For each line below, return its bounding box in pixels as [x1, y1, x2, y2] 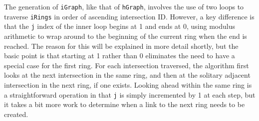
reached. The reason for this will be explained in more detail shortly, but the [4, 40, 239, 51]
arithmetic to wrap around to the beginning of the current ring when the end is [4, 30, 247, 41]
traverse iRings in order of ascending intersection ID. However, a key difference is [4, 11, 255, 21]
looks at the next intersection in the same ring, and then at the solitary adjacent [4, 70, 251, 80]
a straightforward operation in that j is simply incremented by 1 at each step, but [4, 89, 256, 100]
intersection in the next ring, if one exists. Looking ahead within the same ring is [4, 79, 252, 90]
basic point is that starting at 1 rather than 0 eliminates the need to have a [4, 50, 235, 61]
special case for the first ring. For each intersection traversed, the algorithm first [4, 60, 249, 70]
